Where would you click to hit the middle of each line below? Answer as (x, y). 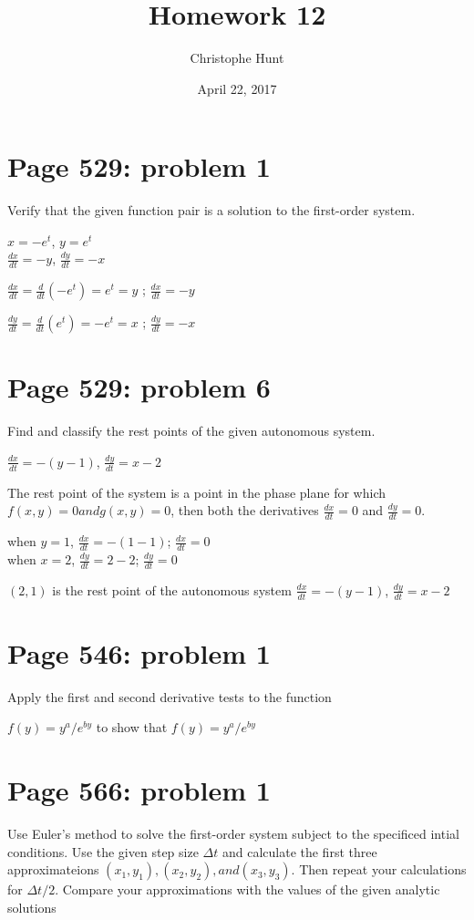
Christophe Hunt (237, 58)
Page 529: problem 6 (139, 387)
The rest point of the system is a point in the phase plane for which (197, 492)
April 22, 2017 (237, 88)
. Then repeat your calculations (379, 869)
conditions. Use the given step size (103, 851)
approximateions (53, 869)
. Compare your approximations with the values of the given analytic (247, 889)
